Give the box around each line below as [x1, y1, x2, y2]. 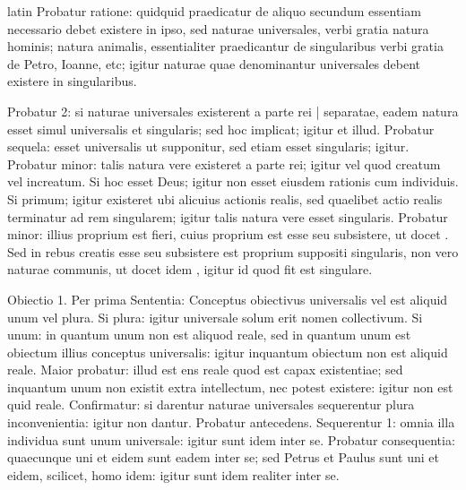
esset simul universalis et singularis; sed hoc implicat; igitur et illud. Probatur [7, 119, 435, 138]
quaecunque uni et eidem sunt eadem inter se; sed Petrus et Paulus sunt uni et [7, 448, 439, 467]
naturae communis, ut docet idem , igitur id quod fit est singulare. [7, 260, 373, 279]
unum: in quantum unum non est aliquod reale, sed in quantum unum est [7, 325, 411, 344]
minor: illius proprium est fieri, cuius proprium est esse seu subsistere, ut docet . [7, 225, 449, 244]
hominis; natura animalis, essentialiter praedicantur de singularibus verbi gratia [7, 37, 444, 56]
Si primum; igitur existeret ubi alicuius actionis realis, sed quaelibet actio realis [7, 189, 443, 208]
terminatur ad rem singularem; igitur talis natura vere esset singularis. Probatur [7, 207, 448, 226]
